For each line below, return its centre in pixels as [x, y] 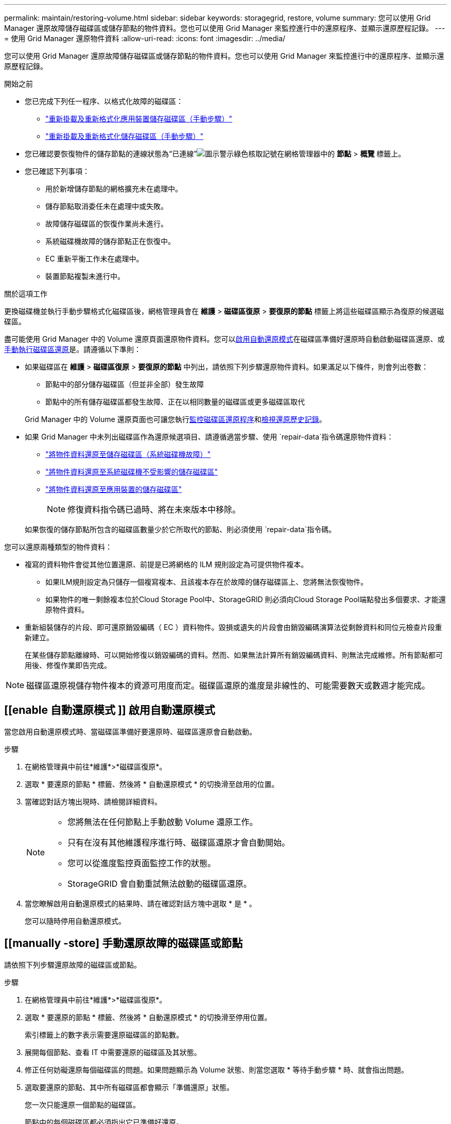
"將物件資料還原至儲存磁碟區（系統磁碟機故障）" [128, 454]
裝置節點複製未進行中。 [85, 276]
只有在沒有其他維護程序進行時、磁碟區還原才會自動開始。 [179, 842]
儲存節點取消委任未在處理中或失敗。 [107, 206]
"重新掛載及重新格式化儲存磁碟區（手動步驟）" [125, 136]
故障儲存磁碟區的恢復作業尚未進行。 [107, 224]
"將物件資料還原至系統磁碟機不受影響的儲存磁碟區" [132, 472]
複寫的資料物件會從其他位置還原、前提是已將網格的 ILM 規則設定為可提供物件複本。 [167, 564]
